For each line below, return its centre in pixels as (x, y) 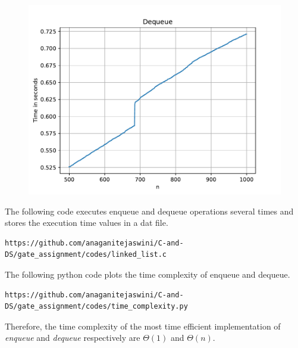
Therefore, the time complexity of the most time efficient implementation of (143, 326)
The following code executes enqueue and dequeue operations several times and (149, 211)
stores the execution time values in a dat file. (87, 223)
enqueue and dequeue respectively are (73, 338)
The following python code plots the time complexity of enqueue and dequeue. (148, 274)
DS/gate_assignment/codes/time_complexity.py (96, 307)
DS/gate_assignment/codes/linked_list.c (86, 255)
